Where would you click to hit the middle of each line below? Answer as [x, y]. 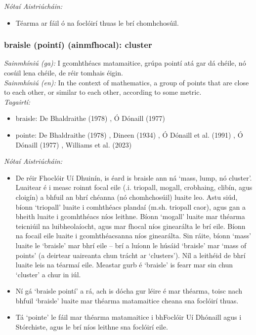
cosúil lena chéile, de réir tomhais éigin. [64, 73]
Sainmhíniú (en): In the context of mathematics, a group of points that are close [127, 82]
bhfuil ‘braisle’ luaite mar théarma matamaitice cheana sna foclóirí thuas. [127, 300]
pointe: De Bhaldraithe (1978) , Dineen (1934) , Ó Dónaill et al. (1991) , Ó [129, 134]
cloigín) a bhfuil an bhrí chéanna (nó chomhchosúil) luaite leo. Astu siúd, [127, 197]
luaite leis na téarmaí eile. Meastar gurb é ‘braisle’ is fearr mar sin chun [124, 265]
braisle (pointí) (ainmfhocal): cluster [78, 45]
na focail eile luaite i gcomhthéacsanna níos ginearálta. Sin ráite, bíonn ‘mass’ [133, 236]
